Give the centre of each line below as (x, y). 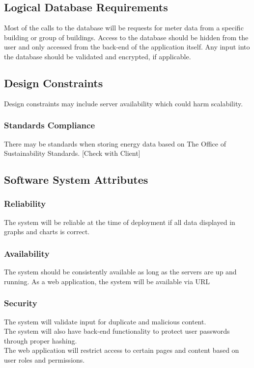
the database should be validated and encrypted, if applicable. (98, 56)
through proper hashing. (41, 340)
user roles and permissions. (44, 359)
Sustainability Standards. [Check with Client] (72, 153)
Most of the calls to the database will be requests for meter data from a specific (124, 28)
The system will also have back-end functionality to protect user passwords (117, 331)
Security (21, 303)
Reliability (25, 204)
